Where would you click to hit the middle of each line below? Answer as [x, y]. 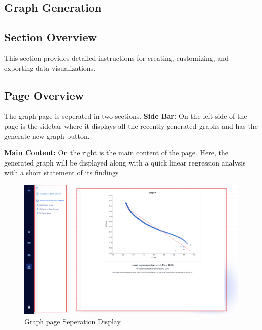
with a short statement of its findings [61, 172]
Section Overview [51, 37]
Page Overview [44, 95]
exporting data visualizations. [50, 68]
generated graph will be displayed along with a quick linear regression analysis [125, 162]
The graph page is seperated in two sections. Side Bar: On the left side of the [126, 116]
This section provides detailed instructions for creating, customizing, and [116, 58]
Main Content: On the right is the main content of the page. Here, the [116, 153]
